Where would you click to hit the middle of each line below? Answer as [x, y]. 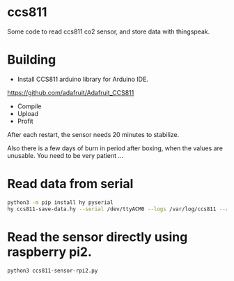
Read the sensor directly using [97, 237]
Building [32, 60]
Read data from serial [70, 184]
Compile [29, 106]
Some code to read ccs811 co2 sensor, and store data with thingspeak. [109, 31]
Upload [28, 113]
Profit [25, 121]
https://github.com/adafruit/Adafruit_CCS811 [71, 92]
